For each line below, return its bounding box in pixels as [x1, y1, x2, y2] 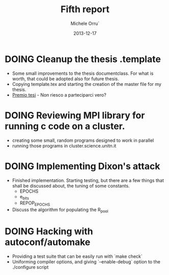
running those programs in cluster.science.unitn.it [12, 142, 117, 148]
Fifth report [60, 4, 110, 15]
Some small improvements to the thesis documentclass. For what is [12, 70, 154, 76]
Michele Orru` [70, 20, 100, 26]
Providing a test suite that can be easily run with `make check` [12, 253, 143, 259]
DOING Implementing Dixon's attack [5, 160, 160, 172]
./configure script [12, 264, 49, 270]
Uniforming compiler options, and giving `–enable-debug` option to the [12, 258, 161, 265]
